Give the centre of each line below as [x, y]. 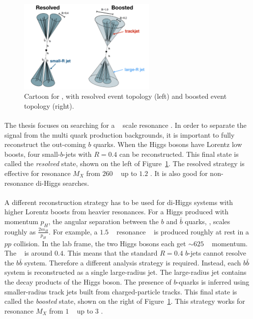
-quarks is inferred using [213, 281]
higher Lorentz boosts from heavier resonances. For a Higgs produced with [117, 212]
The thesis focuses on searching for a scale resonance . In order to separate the [126, 125]
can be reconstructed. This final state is [179, 154]
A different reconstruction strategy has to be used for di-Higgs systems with [119, 202]
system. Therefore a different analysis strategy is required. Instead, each [133, 262]
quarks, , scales [208, 221]
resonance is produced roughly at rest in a [183, 231]
